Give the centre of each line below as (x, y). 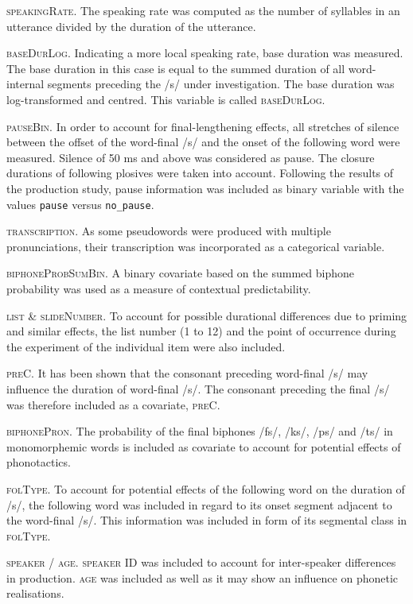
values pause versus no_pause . (80, 204)
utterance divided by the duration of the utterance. (131, 26)
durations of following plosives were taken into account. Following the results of (200, 173)
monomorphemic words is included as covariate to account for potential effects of (204, 446)
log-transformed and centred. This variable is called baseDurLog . (166, 99)
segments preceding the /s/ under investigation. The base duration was (221, 84)
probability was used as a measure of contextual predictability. (159, 288)
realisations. (35, 593)
